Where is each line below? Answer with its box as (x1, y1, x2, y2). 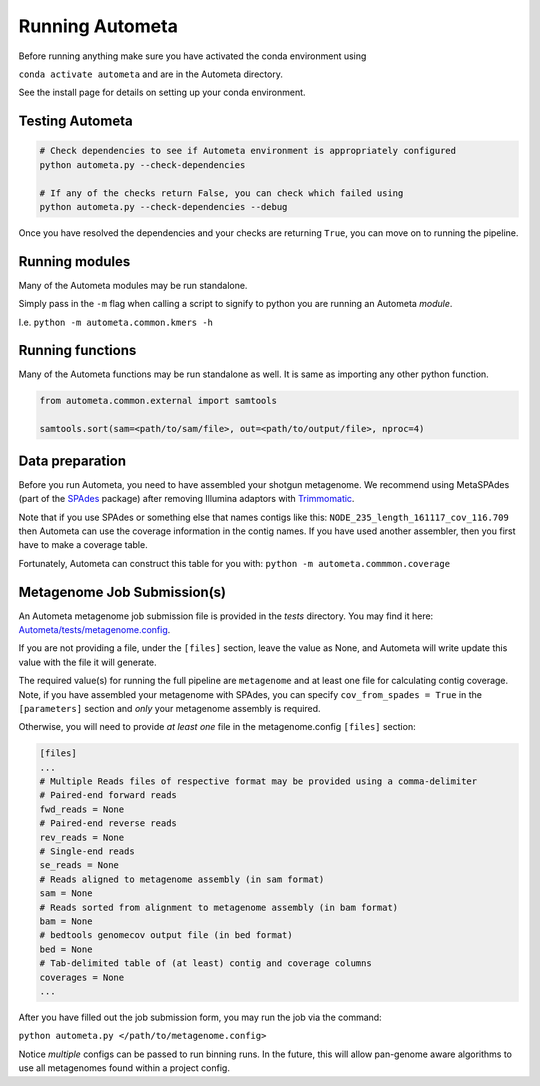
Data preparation (18, 452, 127, 469)
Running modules (18, 253, 131, 270)
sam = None (39, 888, 93, 899)
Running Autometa (18, 15, 179, 37)
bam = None (39, 916, 93, 927)
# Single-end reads (39, 846, 135, 857)
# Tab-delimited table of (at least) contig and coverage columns (39, 958, 372, 969)
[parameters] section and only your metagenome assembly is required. (18, 702, 321, 714)
